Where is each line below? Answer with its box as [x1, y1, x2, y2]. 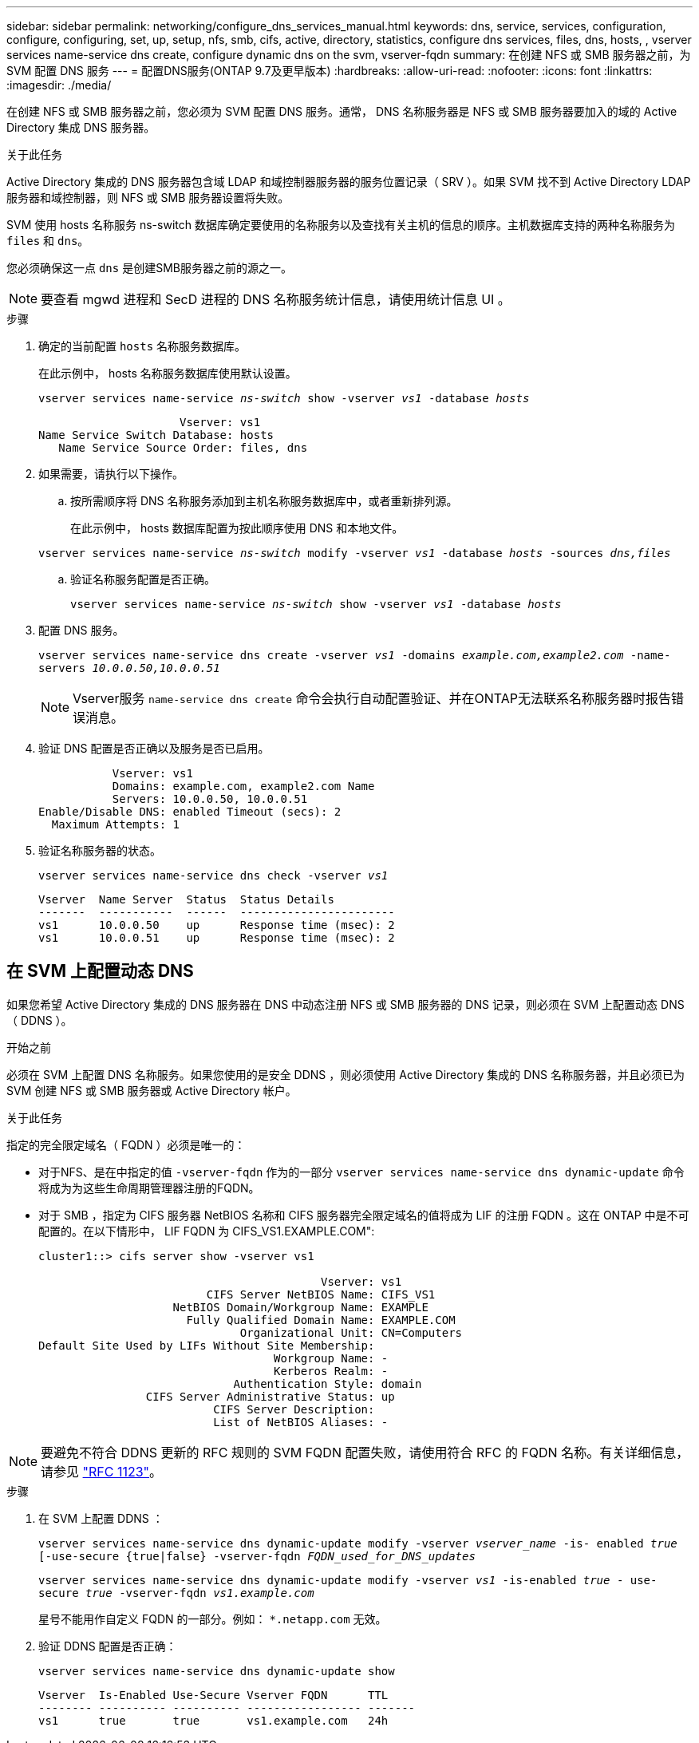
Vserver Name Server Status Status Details [38, 893, 334, 906]
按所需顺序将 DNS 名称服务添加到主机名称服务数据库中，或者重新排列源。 [70, 494, 458, 508]
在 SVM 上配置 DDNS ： [38, 1511, 164, 1525]
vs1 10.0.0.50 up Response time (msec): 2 [38, 919, 395, 931]
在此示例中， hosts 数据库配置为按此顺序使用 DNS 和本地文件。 [70, 521, 404, 535]
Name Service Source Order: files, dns [58, 441, 308, 454]
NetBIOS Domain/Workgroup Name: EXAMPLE [172, 1300, 428, 1314]
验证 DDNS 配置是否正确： [38, 1638, 177, 1653]
